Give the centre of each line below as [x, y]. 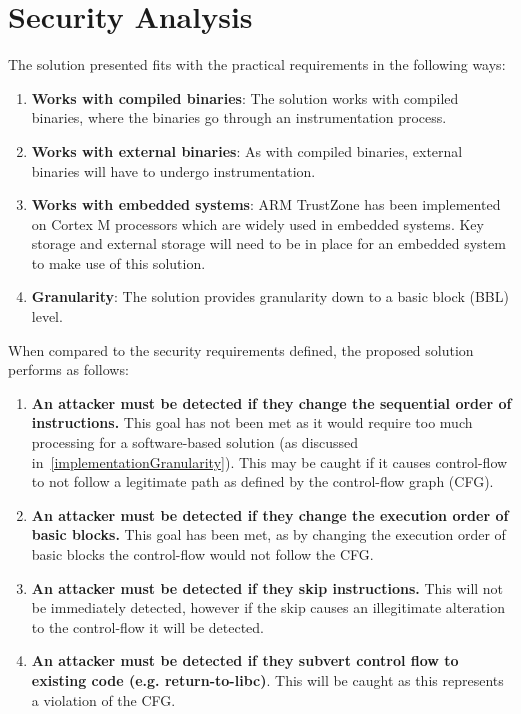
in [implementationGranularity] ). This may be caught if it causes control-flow [269, 461]
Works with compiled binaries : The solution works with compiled [245, 97]
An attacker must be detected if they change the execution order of [270, 514]
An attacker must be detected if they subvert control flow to [245, 660]
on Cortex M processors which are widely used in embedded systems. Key [257, 223]
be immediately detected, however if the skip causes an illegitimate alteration [268, 607]
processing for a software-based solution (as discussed [195, 442]
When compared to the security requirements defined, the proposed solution [241, 349]
